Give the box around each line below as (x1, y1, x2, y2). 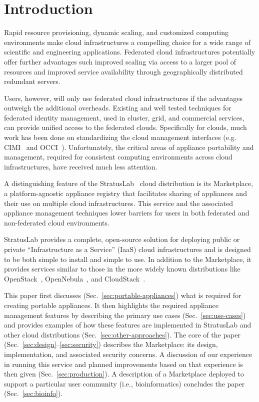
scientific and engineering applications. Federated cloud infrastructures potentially (4, 46, 255, 57)
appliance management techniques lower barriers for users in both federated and (4, 207, 249, 218)
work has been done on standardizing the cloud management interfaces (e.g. (4, 132, 236, 142)
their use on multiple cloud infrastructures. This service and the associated (4, 197, 233, 208)
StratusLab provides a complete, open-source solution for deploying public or (4, 234, 240, 244)
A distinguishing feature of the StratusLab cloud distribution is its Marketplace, (4, 178, 253, 188)
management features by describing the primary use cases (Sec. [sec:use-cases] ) (4, 309, 246, 320)
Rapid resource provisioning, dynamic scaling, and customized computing (4, 27, 229, 37)
